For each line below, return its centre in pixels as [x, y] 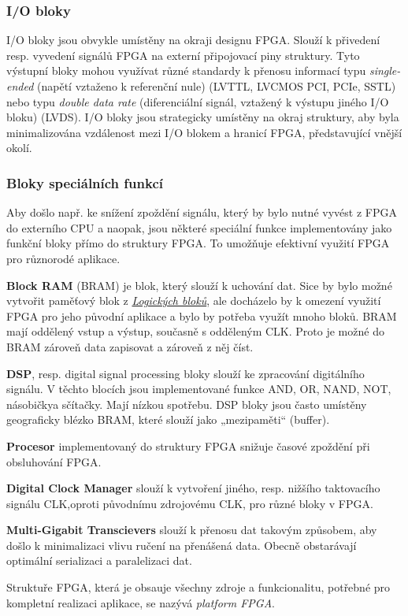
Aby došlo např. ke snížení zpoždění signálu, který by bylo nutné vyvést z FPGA [202, 212]
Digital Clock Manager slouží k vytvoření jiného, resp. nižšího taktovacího [193, 488]
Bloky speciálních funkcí [85, 182]
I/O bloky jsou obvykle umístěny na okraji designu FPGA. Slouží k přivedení [193, 40]
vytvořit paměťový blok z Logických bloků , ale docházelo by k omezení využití [194, 301]
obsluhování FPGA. [54, 461]
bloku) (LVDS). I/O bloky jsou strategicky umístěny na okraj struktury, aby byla [203, 117]
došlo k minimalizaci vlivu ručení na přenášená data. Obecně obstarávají [182, 545]
